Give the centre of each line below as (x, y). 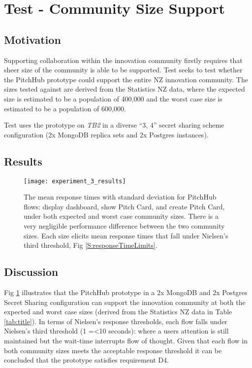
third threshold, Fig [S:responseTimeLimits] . (91, 245)
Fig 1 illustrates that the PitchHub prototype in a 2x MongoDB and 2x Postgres (126, 292)
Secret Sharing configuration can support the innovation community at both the (125, 302)
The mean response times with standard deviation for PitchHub (120, 197)
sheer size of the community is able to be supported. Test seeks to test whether (123, 70)
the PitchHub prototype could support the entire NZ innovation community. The (126, 79)
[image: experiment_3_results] (75, 181)
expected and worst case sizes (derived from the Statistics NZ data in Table (118, 312)
